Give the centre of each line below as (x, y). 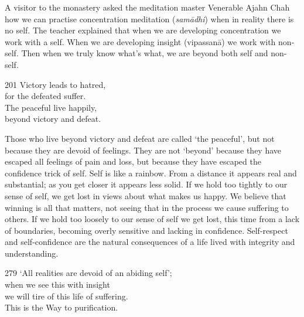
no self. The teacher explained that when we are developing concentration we (143, 30)
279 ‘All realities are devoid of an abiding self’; (88, 273)
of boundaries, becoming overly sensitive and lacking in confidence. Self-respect (146, 230)
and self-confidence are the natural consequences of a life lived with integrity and (150, 242)
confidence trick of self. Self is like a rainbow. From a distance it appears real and (151, 173)
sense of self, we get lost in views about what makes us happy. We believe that (146, 195)
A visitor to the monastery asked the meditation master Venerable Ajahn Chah (147, 7)
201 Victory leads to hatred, (55, 84)
